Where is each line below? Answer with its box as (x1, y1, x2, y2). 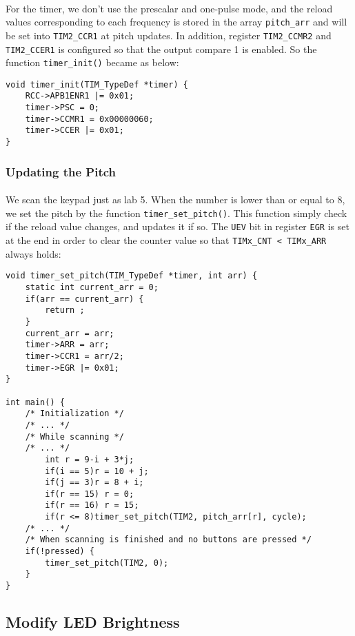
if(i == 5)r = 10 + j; (45, 466, 149, 476)
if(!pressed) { (25, 546, 94, 557)
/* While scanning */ (25, 431, 124, 442)
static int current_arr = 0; (25, 283, 159, 292)
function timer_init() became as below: (6, 55, 179, 70)
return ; (45, 305, 85, 316)
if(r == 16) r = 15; (45, 500, 139, 511)
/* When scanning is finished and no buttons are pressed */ (25, 535, 312, 545)
